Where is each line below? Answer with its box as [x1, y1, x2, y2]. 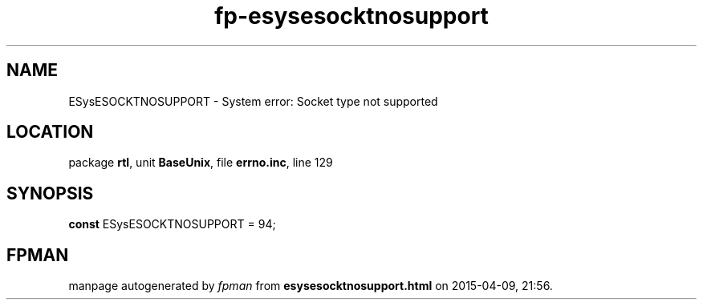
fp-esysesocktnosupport [214, 2, 489, 30]
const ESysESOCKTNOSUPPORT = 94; [68, 217, 276, 232]
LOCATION [6, 122, 94, 143]
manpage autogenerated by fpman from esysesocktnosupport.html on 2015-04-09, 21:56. [68, 279, 553, 293]
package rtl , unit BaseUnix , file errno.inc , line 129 [68, 155, 333, 170]
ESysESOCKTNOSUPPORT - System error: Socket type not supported [68, 94, 438, 108]
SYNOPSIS [6, 183, 94, 203]
